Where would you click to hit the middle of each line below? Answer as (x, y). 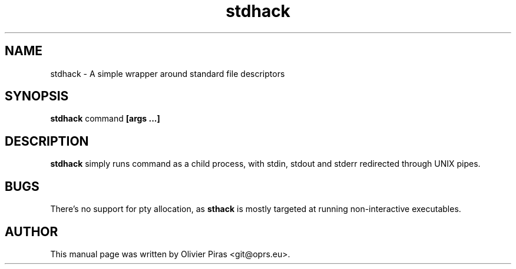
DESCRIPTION (47, 141)
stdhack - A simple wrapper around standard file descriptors (168, 73)
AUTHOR (32, 231)
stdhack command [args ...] (105, 119)
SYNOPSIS (37, 96)
